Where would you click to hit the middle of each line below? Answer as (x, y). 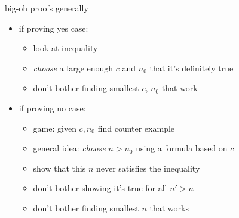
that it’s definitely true (191, 68)
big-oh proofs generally (47, 8)
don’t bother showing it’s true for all (100, 188)
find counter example (136, 128)
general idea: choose (69, 148)
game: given (55, 128)
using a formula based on (182, 148)
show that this (59, 168)
